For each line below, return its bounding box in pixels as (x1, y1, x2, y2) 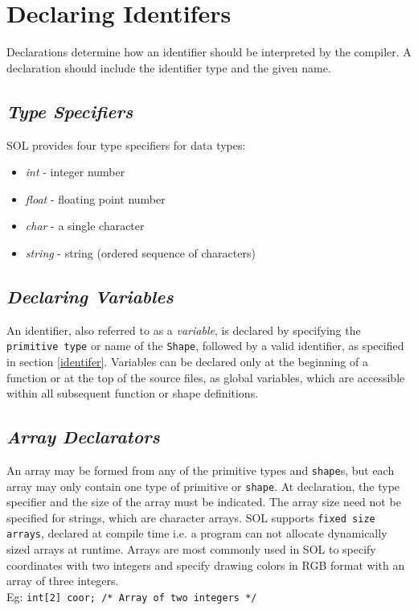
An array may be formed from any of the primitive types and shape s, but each (6, 461, 395, 478)
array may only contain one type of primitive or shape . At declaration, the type (6, 477, 400, 494)
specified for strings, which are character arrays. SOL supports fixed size (6, 509, 375, 526)
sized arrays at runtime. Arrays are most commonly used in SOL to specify (6, 541, 376, 558)
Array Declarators (6, 424, 160, 449)
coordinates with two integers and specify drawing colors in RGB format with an (6, 556, 405, 573)
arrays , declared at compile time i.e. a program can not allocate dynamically (6, 525, 387, 542)
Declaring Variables (6, 283, 174, 308)
